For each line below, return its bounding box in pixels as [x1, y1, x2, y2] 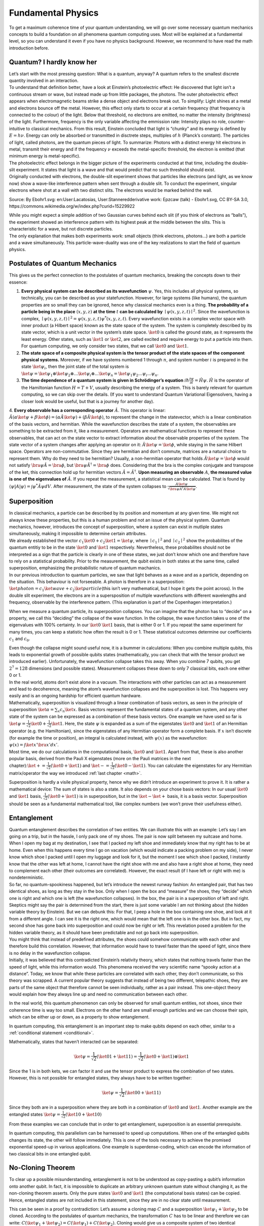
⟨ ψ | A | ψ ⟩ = [9, 484, 31, 489]
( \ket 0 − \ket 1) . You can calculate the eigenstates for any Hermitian [114, 763, 252, 768]
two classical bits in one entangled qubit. [9, 1150, 91, 1157]
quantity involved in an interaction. [9, 77, 79, 83]
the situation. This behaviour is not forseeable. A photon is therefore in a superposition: [9, 579, 185, 585]
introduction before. [9, 45, 49, 51]
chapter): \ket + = [9, 763, 46, 768]
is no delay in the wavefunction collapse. [9, 950, 91, 956]
